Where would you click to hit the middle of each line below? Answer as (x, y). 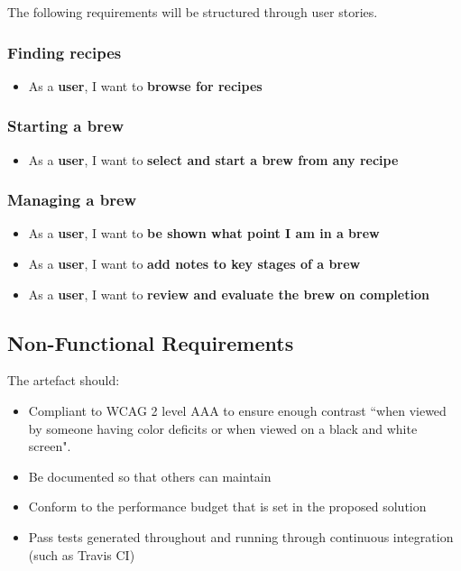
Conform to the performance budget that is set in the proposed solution (227, 507)
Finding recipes (65, 52)
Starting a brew (66, 126)
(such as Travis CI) (82, 554)
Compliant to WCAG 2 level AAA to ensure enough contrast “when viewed (237, 411)
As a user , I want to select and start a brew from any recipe (213, 159)
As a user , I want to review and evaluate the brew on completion (229, 294)
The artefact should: (64, 380)
